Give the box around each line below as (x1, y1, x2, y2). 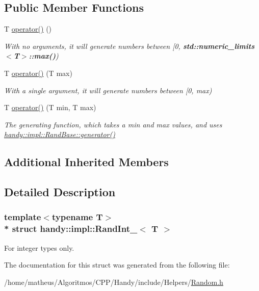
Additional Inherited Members (4, 154, 169, 170)
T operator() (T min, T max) (4, 102, 96, 113)
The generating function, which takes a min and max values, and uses (4, 119, 222, 129)
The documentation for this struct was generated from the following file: (4, 259, 230, 270)
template (4, 210, 41, 223)
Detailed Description (4, 184, 116, 200)
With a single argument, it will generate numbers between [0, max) (4, 85, 212, 95)
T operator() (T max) (4, 67, 72, 78)
